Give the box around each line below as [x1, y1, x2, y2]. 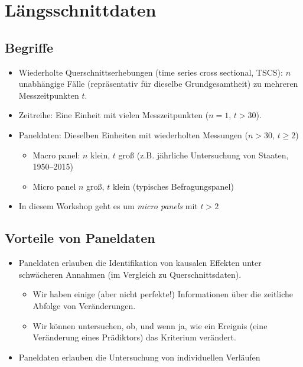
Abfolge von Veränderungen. [32, 299, 136, 311]
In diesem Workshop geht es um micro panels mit [18, 200, 198, 212]
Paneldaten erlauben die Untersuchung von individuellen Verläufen [18, 350, 260, 363]
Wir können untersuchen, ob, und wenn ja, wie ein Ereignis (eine [32, 319, 268, 332]
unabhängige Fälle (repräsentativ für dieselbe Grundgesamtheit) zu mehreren [18, 77, 298, 90]
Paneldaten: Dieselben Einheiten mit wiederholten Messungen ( [18, 128, 249, 141]
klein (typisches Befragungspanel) [112, 180, 234, 192]
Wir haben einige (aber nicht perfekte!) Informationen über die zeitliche [32, 288, 294, 300]
